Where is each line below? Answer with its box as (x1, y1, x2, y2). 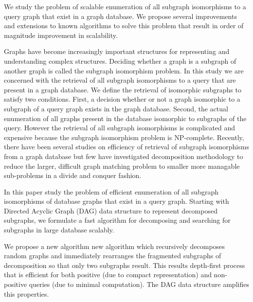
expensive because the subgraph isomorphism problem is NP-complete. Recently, (4, 132, 244, 142)
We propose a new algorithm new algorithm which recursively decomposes (4, 241, 225, 251)
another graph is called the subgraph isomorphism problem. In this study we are (4, 65, 244, 75)
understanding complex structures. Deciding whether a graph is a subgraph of (4, 55, 236, 66)
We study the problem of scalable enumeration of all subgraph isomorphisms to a (4, 1, 246, 11)
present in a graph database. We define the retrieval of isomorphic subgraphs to (4, 84, 241, 94)
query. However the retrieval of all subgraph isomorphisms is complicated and (4, 123, 235, 133)
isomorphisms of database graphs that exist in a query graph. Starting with (4, 196, 229, 206)
